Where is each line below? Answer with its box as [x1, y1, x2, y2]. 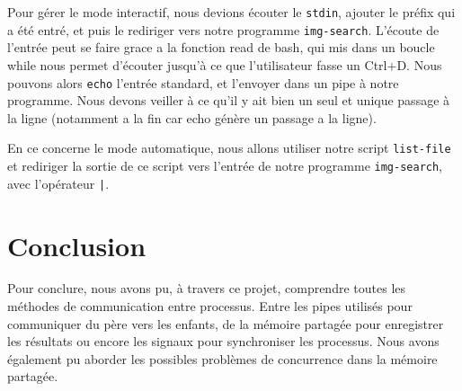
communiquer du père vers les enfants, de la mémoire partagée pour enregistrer [7, 314, 444, 333]
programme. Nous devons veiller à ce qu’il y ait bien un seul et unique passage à [7, 91, 450, 110]
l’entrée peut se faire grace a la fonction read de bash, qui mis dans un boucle [7, 38, 435, 57]
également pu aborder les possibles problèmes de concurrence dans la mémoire [7, 349, 438, 368]
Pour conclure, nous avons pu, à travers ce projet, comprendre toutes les [7, 279, 406, 298]
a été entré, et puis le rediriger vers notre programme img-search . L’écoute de [7, 20, 440, 39]
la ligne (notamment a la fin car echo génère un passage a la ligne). [7, 108, 377, 127]
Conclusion [7, 227, 147, 263]
